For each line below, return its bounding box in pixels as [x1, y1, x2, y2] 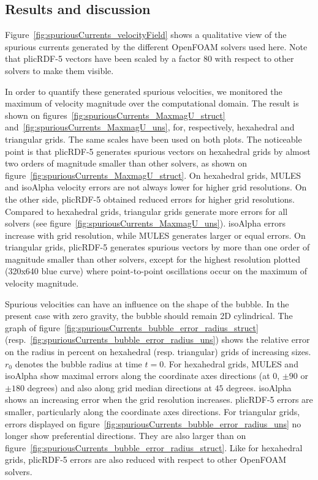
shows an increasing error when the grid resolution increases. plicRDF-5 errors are [5, 393, 313, 406]
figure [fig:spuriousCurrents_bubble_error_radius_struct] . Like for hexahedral [5, 441, 303, 454]
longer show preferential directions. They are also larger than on [5, 429, 246, 442]
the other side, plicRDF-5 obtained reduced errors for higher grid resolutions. [5, 192, 295, 205]
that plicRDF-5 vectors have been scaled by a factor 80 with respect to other [5, 52, 294, 65]
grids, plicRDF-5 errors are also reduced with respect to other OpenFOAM [5, 453, 287, 466]
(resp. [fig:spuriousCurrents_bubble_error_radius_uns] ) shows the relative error [5, 333, 310, 346]
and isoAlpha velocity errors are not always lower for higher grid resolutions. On [5, 181, 307, 193]
